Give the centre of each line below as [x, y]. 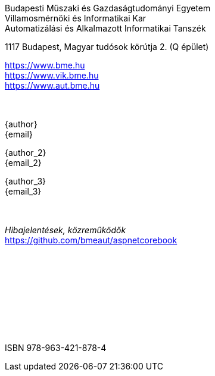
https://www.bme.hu [45, 65]
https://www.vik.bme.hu [52, 76]
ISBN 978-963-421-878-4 [56, 348]
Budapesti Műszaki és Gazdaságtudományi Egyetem [108, 8]
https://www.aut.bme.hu [52, 86]
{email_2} [23, 163]
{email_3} [23, 192]
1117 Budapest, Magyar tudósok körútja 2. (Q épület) [107, 47]
